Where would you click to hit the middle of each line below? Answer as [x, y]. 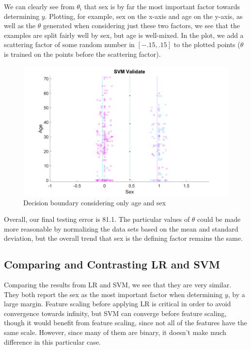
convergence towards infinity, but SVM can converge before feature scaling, [115, 313]
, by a [236, 294]
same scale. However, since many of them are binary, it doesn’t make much [115, 332]
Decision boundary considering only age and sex [95, 203]
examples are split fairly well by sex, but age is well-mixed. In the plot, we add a [124, 35]
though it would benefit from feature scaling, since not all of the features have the [125, 323]
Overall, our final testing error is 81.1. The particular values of [97, 219]
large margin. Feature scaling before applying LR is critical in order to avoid [118, 304]
